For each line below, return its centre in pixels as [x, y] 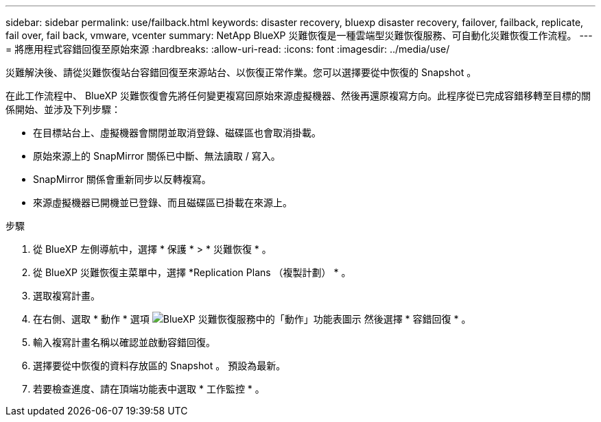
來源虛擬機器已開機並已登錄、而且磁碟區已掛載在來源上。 [163, 202]
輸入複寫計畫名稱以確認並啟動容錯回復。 [124, 342]
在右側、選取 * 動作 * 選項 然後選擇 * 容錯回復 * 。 [252, 319]
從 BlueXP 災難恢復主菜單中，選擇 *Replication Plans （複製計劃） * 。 [192, 272]
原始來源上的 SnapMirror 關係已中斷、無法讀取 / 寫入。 [157, 156]
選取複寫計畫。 [67, 296]
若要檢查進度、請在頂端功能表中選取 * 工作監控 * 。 [149, 389]
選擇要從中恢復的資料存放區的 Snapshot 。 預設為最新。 [160, 365]
